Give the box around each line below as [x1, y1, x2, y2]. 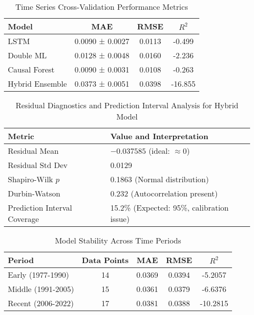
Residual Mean [8, 145, 59, 156]
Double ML [8, 49, 47, 61]
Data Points [82, 254, 129, 266]
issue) [110, 213, 130, 224]
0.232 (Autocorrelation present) [110, 188, 218, 199]
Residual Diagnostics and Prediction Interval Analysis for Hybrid [15, 99, 238, 111]
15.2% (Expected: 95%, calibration [110, 202, 229, 213]
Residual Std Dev [8, 159, 68, 170]
